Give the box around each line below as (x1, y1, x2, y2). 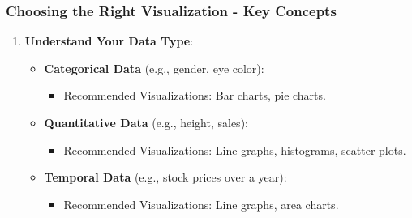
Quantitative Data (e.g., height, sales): (44, 114, 248, 130)
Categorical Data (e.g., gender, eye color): (44, 59, 264, 76)
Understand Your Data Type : (24, 32, 194, 49)
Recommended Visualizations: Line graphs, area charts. (63, 195, 339, 212)
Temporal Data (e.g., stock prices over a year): (44, 169, 287, 186)
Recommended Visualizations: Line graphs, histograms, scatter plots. (63, 141, 406, 158)
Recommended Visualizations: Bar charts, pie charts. (63, 87, 326, 104)
